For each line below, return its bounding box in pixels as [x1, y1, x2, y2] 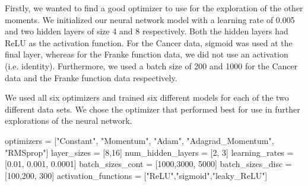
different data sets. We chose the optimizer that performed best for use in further [5, 102, 300, 115]
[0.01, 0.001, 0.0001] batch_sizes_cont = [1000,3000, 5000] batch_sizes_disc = [5, 158, 292, 170]
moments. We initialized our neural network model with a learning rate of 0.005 [5, 13, 295, 25]
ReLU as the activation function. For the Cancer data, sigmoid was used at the [5, 36, 293, 49]
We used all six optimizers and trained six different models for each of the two [5, 91, 289, 104]
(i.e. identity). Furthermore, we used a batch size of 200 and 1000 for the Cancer [5, 59, 298, 72]
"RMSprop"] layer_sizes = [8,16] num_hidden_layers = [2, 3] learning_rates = [5, 146, 294, 158]
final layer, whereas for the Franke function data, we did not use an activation [5, 48, 288, 60]
